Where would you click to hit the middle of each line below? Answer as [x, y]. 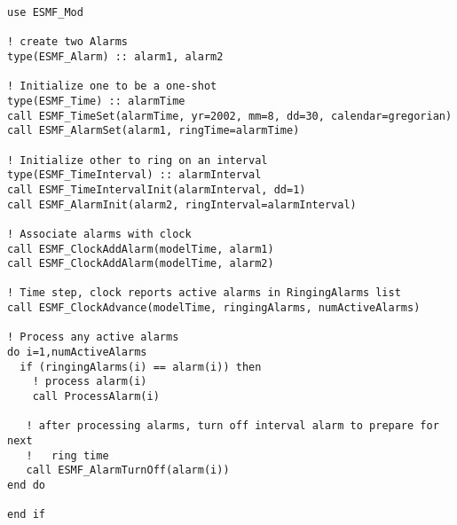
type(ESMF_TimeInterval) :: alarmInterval [134, 175]
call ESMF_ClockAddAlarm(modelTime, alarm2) [141, 264]
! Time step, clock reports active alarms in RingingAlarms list [204, 293]
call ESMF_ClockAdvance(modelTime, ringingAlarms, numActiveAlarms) [214, 308]
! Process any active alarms [93, 337]
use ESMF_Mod [45, 12]
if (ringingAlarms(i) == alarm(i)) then [141, 367]
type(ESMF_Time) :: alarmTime [96, 101]
